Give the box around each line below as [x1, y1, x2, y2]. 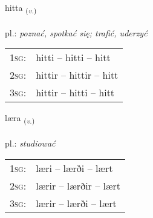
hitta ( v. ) [5, 1, 37, 15]
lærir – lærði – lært [36, 196, 117, 210]
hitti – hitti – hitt [36, 50, 111, 65]
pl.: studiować [5, 137, 56, 150]
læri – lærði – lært [36, 160, 113, 175]
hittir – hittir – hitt [36, 68, 119, 82]
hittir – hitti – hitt [36, 85, 115, 100]
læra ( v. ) [5, 111, 35, 126]
